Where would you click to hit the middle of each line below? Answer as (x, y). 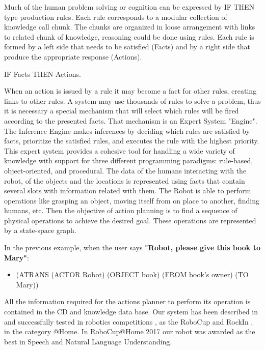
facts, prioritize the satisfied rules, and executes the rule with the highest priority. (132, 141)
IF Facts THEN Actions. (43, 74)
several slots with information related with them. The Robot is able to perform (128, 191)
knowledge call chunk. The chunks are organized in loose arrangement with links (130, 27)
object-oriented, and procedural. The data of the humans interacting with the (125, 170)
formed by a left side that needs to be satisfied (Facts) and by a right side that (127, 47)
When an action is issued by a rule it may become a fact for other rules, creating (130, 91)
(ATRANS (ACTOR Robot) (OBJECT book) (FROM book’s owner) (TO (132, 274)
